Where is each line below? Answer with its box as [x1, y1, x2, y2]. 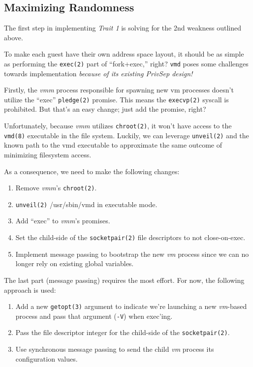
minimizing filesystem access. [4, 149, 92, 159]
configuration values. [15, 353, 78, 364]
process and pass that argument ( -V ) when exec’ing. [15, 310, 173, 321]
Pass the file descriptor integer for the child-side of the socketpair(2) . [15, 327, 230, 337]
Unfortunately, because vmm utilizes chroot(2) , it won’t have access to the [4, 121, 232, 131]
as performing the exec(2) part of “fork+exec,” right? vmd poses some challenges [4, 58, 249, 68]
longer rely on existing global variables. [15, 258, 134, 269]
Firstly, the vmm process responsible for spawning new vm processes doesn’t [4, 85, 234, 95]
